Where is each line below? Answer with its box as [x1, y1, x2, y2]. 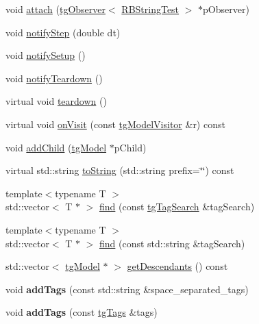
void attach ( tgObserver [5, 2, 106, 16]
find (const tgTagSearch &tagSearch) [99, 199, 255, 214]
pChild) [114, 140, 147, 154]
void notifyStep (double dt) [5, 25, 121, 39]
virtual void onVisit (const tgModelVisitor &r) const [5, 116, 225, 131]
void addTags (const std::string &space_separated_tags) [5, 282, 249, 296]
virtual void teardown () [5, 94, 107, 108]
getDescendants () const [127, 259, 228, 273]
